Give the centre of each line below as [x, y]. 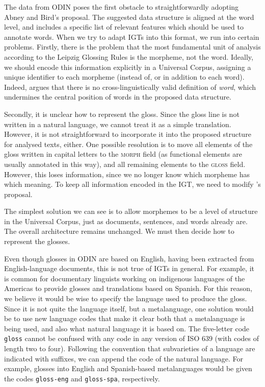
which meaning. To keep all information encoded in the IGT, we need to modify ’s [132, 184]
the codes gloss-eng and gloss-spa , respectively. [82, 378]
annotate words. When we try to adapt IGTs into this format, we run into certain [132, 37]
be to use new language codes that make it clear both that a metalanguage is [125, 318]
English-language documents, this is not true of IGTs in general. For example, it [129, 268]
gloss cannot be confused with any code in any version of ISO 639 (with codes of [132, 338]
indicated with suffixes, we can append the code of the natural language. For [124, 358]
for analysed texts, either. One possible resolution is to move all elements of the [128, 144]
